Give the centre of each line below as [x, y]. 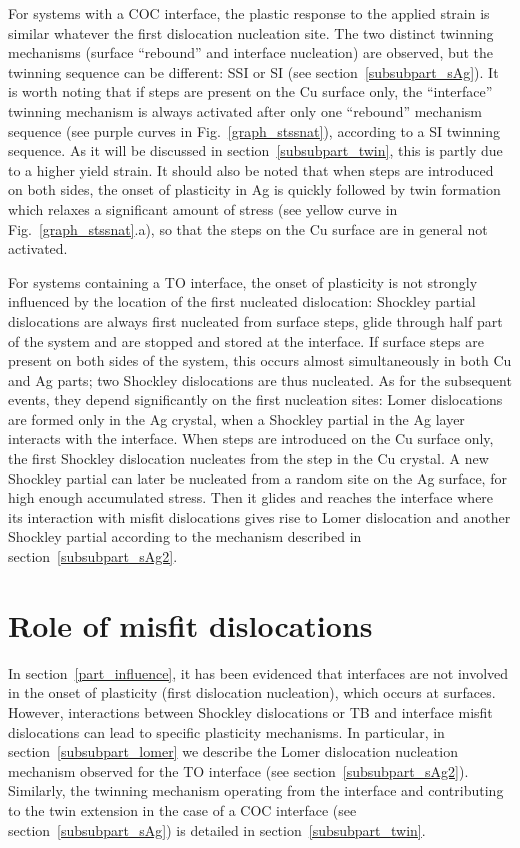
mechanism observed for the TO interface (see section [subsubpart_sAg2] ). [238, 770]
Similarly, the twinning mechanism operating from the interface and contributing [256, 790]
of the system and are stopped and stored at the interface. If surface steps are [246, 340]
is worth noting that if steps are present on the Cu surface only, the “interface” [250, 91]
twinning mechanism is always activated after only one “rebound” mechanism [245, 110]
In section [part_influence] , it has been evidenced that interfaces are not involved [258, 672]
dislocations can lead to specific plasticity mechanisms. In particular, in [226, 731]
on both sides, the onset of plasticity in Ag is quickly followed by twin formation [254, 189]
